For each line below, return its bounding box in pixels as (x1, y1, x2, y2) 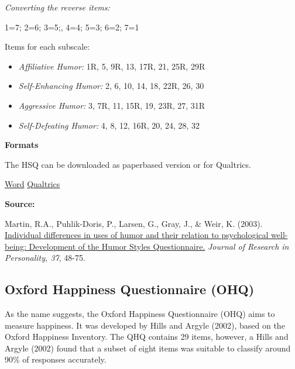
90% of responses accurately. (5, 353, 107, 365)
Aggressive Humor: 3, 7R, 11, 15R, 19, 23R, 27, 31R (18, 99, 205, 111)
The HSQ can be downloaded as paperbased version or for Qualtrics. (5, 158, 251, 170)
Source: (5, 197, 35, 209)
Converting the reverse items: (5, 1, 110, 13)
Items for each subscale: (5, 40, 90, 53)
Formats (5, 139, 39, 151)
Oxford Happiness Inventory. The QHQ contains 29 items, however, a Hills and (5, 330, 289, 343)
